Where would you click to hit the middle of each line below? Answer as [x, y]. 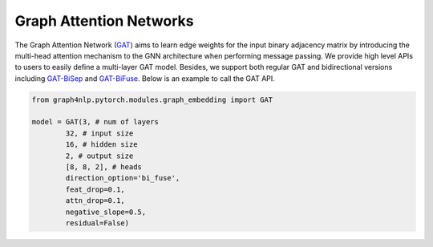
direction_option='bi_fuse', [123, 178]
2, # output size [99, 156]
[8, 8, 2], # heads [103, 167]
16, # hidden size [101, 145]
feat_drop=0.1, [95, 189]
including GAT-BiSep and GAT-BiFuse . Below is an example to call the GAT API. [145, 78]
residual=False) [97, 223]
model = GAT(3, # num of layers [95, 122]
